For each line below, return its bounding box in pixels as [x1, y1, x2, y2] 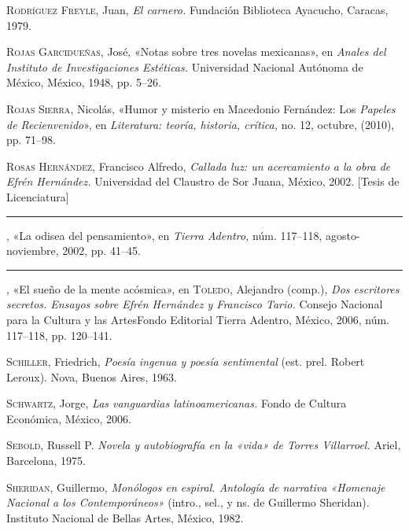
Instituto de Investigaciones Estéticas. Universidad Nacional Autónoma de [6, 58, 363, 75]
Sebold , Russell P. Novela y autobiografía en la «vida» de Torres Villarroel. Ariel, [6, 437, 401, 453]
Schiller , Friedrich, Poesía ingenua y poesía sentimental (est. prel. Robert [6, 353, 365, 370]
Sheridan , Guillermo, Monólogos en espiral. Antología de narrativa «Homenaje [6, 478, 385, 495]
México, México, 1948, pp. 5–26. [6, 74, 161, 90]
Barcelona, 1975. [6, 452, 86, 469]
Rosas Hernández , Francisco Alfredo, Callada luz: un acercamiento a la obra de [6, 157, 391, 174]
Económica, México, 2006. [6, 410, 131, 426]
